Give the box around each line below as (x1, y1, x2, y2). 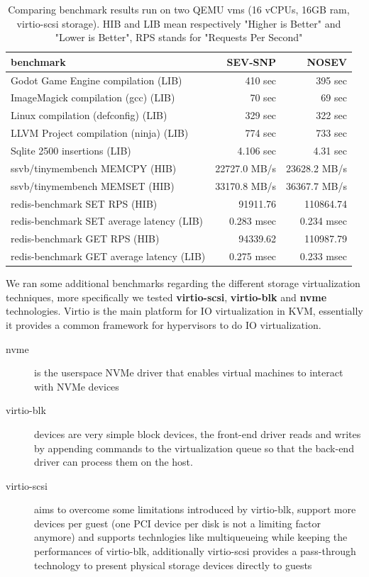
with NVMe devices (34, 379, 119, 393)
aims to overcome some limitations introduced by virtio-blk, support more (34, 502, 356, 517)
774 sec (245, 125, 277, 140)
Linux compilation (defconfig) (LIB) (11, 108, 167, 123)
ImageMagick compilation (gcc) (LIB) (11, 90, 175, 105)
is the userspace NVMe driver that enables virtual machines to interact (34, 365, 343, 380)
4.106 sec (237, 143, 277, 157)
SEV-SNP (226, 54, 277, 69)
